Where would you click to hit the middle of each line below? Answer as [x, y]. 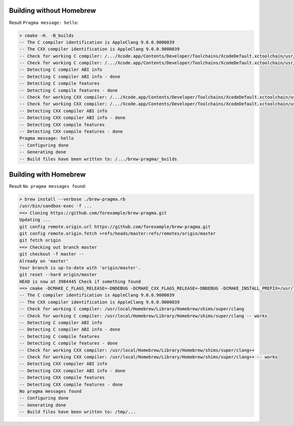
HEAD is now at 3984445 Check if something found [80, 281]
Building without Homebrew [53, 11]
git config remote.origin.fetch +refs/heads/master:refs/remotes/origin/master [118, 233]
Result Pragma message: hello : [44, 23]
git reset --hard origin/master [58, 275]
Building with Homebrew [47, 174]
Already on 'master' [44, 261]
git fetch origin [40, 240]
